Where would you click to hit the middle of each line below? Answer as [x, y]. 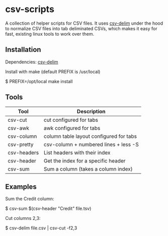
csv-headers [23, 152]
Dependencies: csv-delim [32, 62]
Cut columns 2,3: [23, 218]
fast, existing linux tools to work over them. [50, 34]
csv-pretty [21, 144]
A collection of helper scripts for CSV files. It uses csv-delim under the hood [84, 23]
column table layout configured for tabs [90, 136]
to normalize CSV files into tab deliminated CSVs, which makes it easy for [81, 28]
